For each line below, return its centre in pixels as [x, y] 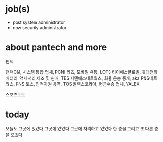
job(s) [18, 9]
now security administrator [39, 27]
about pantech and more [56, 48]
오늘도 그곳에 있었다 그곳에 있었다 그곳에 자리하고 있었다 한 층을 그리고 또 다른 [80, 128]
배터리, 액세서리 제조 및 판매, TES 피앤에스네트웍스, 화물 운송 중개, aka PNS [78, 78]
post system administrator [39, 22]
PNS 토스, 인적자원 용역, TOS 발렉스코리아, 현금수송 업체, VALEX [78, 84]
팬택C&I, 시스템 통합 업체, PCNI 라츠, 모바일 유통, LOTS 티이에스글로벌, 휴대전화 [81, 72]
